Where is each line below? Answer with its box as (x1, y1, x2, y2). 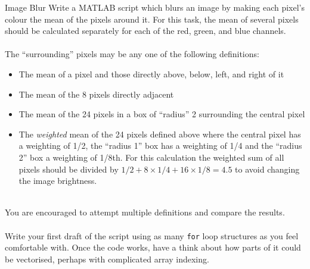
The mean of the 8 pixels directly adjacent (18, 87, 174, 100)
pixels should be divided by (18, 162, 119, 175)
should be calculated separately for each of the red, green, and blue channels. (5, 24, 286, 37)
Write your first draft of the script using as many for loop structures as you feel (5, 229, 299, 242)
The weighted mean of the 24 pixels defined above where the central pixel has (18, 127, 301, 140)
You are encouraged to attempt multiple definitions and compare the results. (5, 206, 285, 218)
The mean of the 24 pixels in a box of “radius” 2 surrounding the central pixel (18, 108, 305, 120)
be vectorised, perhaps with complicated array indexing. (5, 252, 209, 265)
